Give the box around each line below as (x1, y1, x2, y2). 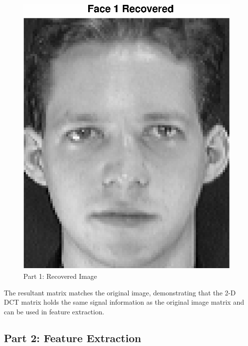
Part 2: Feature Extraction (4, 330, 141, 345)
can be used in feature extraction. (4, 306, 104, 316)
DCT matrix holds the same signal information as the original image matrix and (4, 297, 244, 307)
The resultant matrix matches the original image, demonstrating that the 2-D (4, 287, 236, 297)
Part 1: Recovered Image (23, 271, 97, 281)
